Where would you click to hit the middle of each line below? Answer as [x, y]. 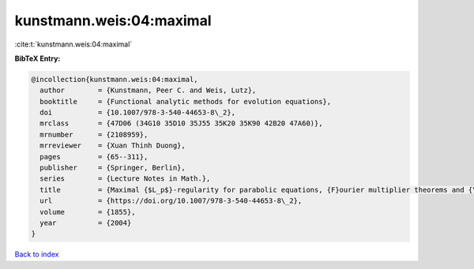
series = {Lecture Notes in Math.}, [125, 179]
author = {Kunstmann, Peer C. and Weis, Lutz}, [148, 90]
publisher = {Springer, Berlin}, [113, 168]
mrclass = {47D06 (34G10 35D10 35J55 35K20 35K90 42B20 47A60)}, [181, 123]
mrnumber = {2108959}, [94, 134]
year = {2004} [86, 223]
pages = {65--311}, [94, 157]
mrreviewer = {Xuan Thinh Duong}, [113, 146]
